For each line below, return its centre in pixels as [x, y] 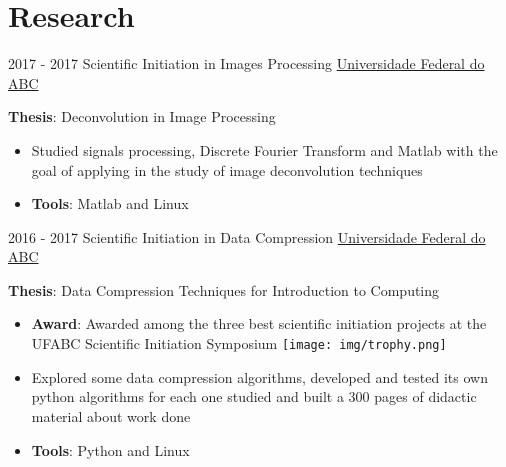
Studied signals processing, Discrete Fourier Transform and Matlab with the [264, 149]
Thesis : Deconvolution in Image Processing [142, 116]
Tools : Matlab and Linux [110, 203]
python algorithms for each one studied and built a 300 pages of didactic [254, 396]
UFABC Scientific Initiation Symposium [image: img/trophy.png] [239, 343]
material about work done [111, 415]
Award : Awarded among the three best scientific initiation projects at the [259, 323]
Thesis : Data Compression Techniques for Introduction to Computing [224, 289]
